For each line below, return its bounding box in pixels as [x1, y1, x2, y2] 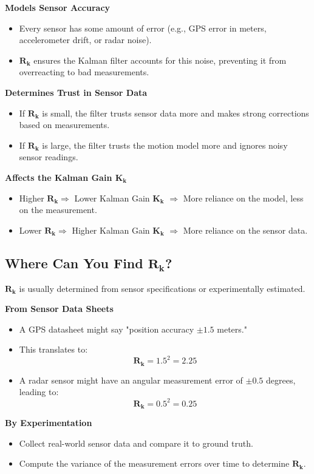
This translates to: [19, 343, 88, 356]
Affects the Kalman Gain [5, 171, 112, 183]
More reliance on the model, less [183, 191, 304, 204]
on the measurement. [19, 203, 97, 216]
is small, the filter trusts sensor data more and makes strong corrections [42, 106, 309, 119]
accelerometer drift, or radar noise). [19, 33, 152, 46]
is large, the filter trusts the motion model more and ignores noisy [42, 138, 288, 151]
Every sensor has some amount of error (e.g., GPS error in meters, [19, 21, 267, 34]
